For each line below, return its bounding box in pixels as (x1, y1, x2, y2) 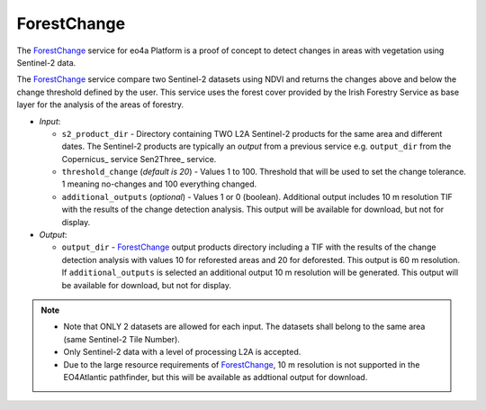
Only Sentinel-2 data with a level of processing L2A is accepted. (63, 347, 301, 358)
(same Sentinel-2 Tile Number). (63, 333, 180, 344)
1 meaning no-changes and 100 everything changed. (61, 178, 257, 189)
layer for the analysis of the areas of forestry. (16, 99, 184, 110)
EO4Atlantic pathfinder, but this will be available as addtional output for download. (63, 371, 368, 382)
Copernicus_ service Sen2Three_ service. (61, 153, 217, 164)
